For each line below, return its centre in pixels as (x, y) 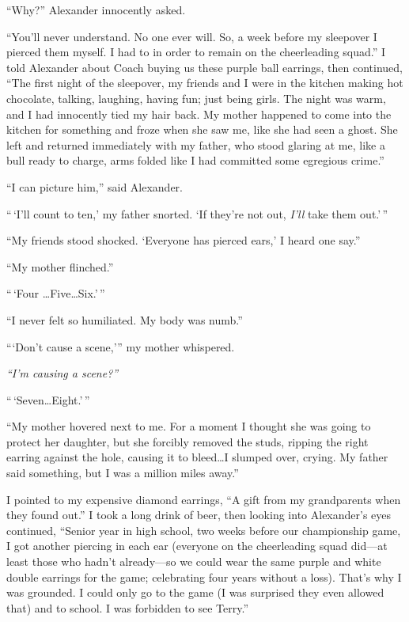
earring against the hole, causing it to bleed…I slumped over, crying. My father (197, 457)
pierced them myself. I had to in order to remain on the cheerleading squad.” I (196, 52)
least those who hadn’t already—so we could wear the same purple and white (194, 561)
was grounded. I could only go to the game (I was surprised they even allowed (195, 592)
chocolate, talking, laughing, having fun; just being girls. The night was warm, (196, 98)
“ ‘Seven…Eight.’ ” (48, 399)
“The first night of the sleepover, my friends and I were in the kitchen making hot (205, 83)
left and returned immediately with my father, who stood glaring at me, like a (196, 144)
